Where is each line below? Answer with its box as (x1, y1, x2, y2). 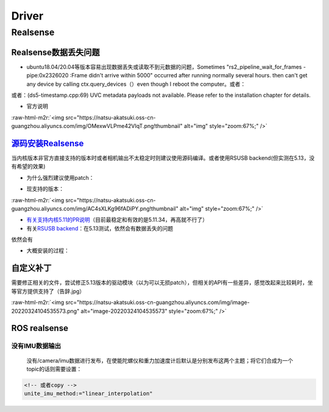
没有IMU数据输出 (11, 342, 61, 350)
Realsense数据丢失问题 (11, 47, 100, 57)
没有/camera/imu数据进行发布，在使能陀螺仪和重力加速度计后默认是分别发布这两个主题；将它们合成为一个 (26, 357, 294, 364)
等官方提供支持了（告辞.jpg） (11, 287, 85, 295)
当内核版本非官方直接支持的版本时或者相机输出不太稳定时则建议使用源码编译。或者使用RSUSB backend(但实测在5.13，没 (11, 154, 315, 162)
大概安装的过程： (26, 247, 69, 254)
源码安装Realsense (11, 138, 84, 149)
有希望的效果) (11, 163, 46, 170)
